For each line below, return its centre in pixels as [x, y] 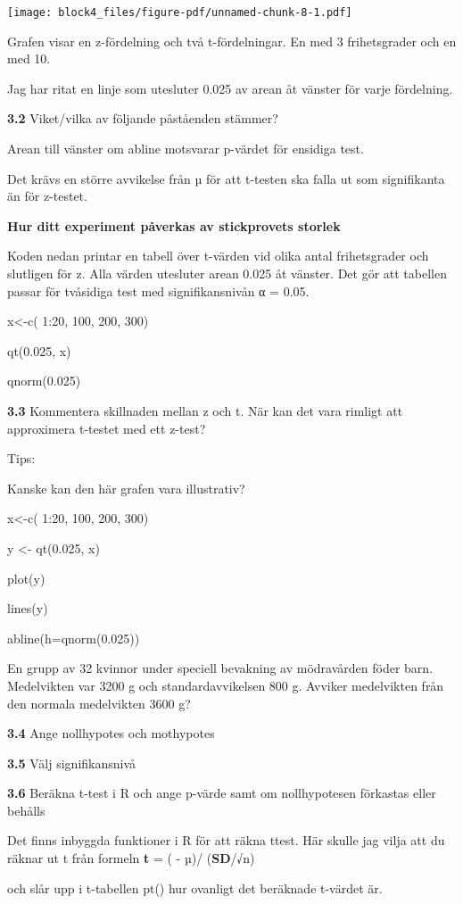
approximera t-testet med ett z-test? [107, 428]
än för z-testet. [47, 196]
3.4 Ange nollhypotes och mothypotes [111, 733]
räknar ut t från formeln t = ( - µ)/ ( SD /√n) [131, 858]
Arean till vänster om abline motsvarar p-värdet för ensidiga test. [186, 149]
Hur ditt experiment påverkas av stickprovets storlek [174, 225]
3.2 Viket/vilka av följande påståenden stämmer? [143, 118]
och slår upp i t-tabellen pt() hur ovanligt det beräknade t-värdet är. [195, 887]
